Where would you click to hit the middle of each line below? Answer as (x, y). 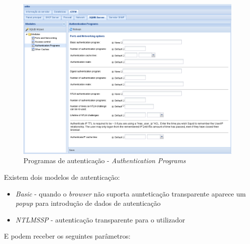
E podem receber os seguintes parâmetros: (67, 236)
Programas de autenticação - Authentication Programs (105, 160)
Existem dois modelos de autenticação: (62, 177)
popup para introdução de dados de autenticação (88, 203)
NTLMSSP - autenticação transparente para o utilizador (100, 219)
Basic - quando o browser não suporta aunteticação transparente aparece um (131, 193)
